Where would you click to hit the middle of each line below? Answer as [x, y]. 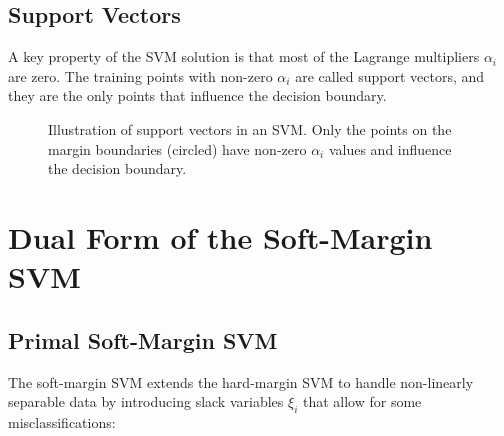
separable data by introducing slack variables [146, 401]
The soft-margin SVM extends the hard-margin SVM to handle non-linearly [241, 381]
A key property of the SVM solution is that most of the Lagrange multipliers [244, 56]
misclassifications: [62, 421]
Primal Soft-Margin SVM [143, 339]
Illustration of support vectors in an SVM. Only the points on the [250, 128]
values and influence [390, 148]
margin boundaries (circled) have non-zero [177, 148]
